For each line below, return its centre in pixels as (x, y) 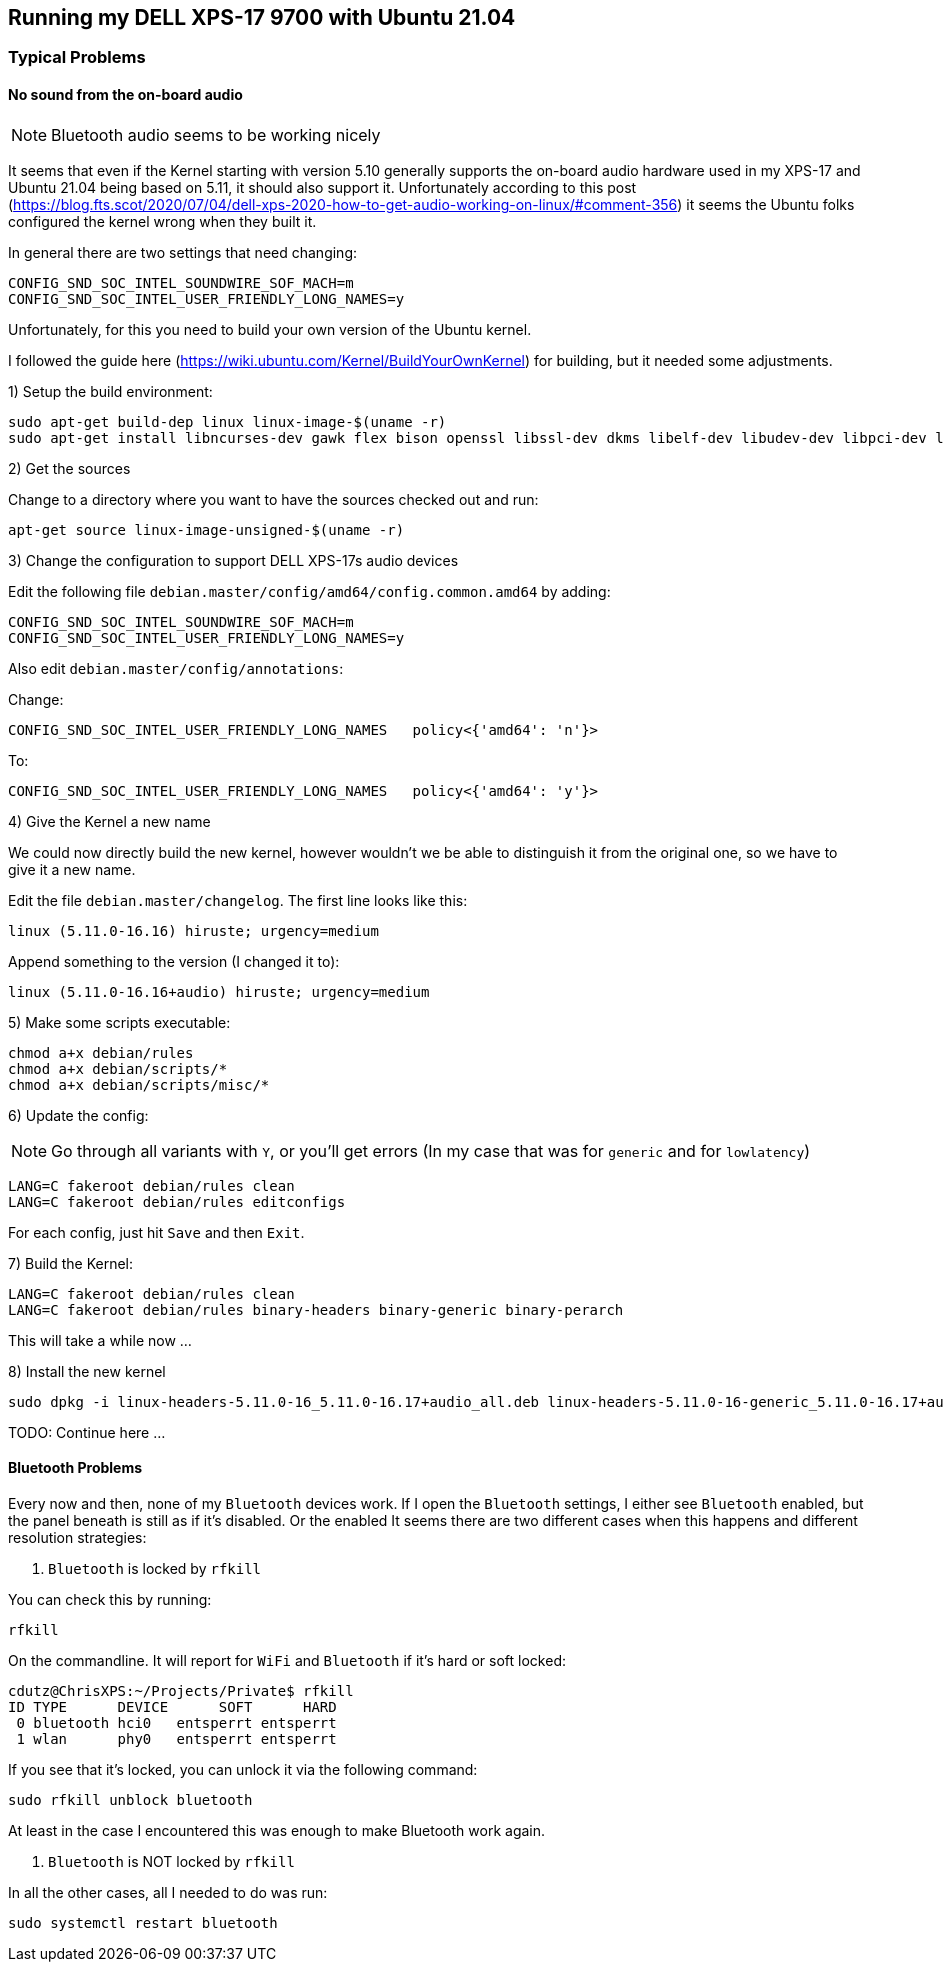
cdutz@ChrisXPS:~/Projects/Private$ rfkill (181, 1690)
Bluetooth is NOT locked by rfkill (171, 1861)
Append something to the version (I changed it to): (174, 961)
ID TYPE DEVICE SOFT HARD (172, 1706)
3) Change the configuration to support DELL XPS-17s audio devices (233, 560)
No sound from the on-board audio (125, 95)
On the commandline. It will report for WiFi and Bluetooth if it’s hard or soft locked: (287, 1660)
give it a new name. (72, 869)
